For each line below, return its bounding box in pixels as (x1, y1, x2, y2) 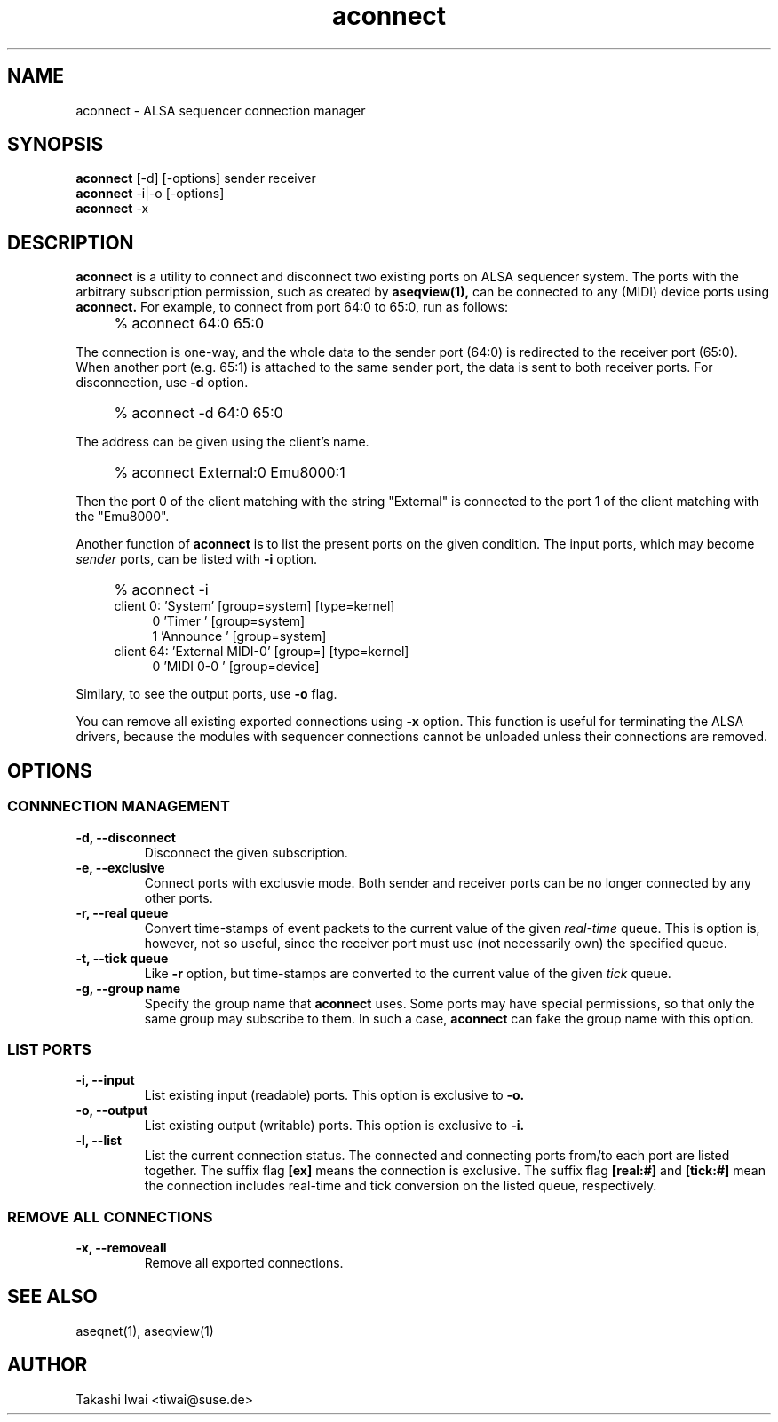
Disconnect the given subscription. (144, 844, 348, 860)
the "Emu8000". (75, 509, 170, 525)
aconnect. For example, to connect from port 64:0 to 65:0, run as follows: (75, 299, 508, 315)
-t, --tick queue (75, 950, 169, 966)
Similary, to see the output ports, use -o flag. (75, 686, 337, 702)
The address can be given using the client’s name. (75, 434, 369, 450)
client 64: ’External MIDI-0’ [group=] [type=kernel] (114, 644, 409, 660)
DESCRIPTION (7, 231, 134, 254)
